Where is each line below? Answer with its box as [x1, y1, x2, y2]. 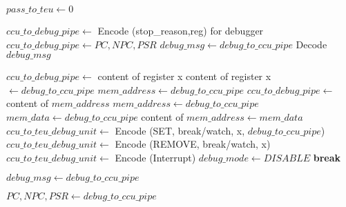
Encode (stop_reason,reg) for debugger [97, 23, 264, 37]
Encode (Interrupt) [115, 150, 196, 164]
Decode [296, 37, 327, 51]
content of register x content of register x [97, 69, 271, 83]
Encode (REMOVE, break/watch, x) [115, 137, 271, 151]
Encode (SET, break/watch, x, [115, 123, 245, 137]
